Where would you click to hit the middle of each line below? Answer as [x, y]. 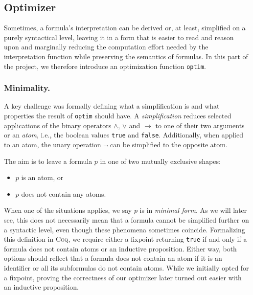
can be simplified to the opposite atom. [169, 144]
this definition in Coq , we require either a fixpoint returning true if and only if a [126, 239]
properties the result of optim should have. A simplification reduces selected [118, 116]
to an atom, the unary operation [53, 144]
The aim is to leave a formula [48, 161]
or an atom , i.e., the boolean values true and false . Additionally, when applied [124, 135]
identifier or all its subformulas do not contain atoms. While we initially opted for [126, 267]
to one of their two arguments [200, 125]
